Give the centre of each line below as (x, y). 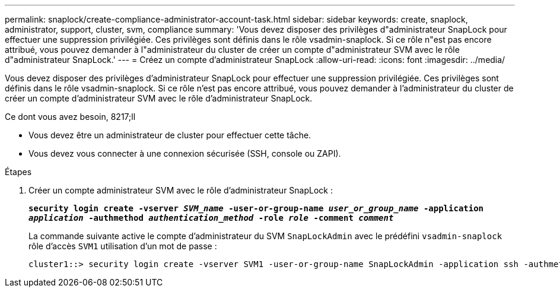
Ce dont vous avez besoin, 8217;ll (70, 117)
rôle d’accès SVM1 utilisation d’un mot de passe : (123, 246)
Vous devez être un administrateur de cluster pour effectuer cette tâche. (170, 135)
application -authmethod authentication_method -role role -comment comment (211, 218)
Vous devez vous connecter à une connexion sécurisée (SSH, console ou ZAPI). (185, 153)
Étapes (18, 172)
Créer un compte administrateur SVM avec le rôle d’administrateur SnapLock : (181, 190)
